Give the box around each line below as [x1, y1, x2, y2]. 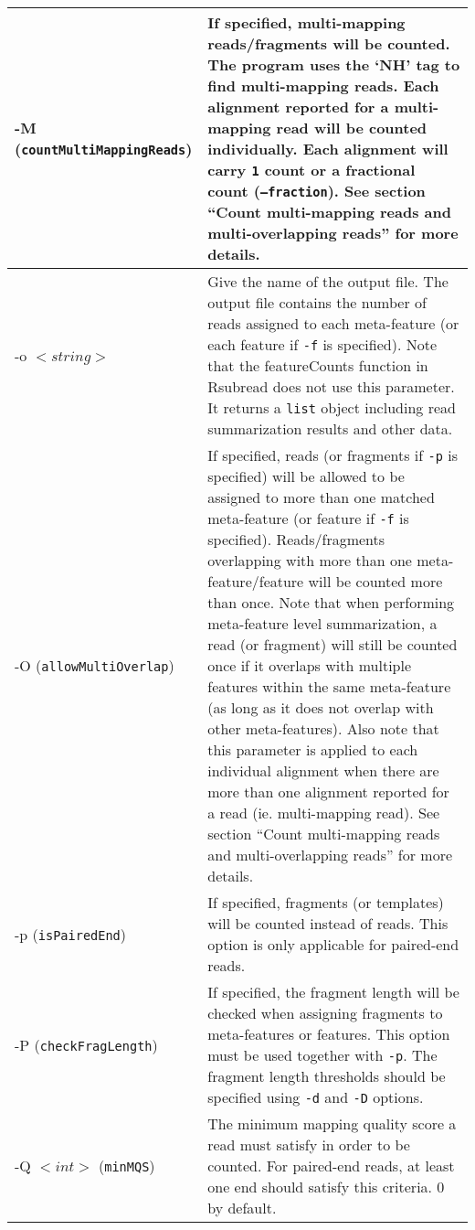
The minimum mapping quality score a [207, 1113, 457, 1134]
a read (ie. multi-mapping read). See [207, 802, 440, 823]
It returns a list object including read [207, 397, 456, 418]
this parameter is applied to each [207, 739, 418, 760]
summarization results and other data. [207, 418, 453, 439]
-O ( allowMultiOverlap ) [15, 655, 174, 676]
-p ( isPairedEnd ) [15, 923, 127, 945]
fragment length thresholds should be [207, 1065, 446, 1086]
